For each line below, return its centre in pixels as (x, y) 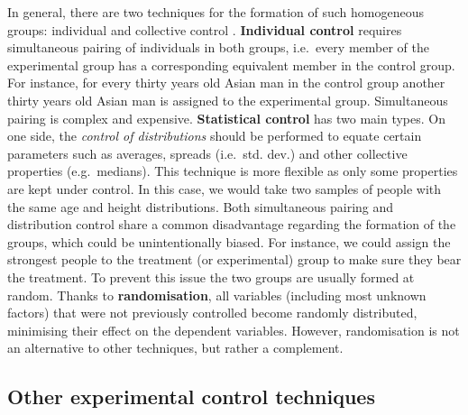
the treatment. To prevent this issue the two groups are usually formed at (211, 277)
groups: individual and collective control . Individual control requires (205, 29)
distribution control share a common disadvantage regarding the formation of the (232, 224)
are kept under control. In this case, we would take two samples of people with (225, 188)
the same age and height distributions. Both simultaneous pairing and (201, 206)
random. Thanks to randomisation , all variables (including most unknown (217, 295)
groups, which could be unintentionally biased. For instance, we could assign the (229, 241)
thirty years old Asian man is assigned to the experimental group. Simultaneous (228, 100)
